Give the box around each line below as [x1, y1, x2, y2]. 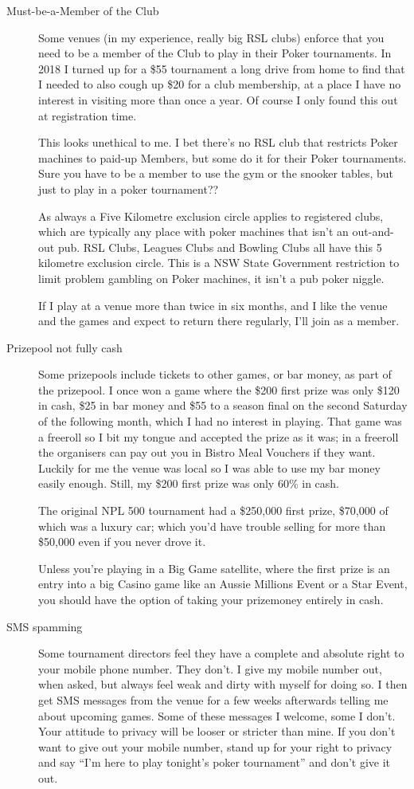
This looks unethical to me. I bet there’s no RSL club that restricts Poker [38, 134, 398, 151]
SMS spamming [6, 618, 83, 634]
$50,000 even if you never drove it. [38, 533, 206, 550]
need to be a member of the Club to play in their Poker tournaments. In [38, 45, 392, 61]
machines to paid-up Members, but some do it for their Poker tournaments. [38, 149, 407, 166]
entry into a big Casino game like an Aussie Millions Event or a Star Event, [38, 575, 408, 592]
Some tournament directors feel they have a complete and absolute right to [38, 645, 404, 661]
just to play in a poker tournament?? [38, 180, 219, 197]
